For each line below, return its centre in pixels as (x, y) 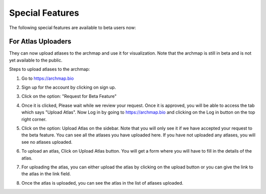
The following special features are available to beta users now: (73, 28)
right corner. (34, 119)
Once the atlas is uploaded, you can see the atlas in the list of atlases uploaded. (102, 183)
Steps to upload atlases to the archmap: (50, 69)
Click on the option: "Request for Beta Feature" (69, 97)
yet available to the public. (36, 60)
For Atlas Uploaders (40, 42)
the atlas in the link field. (46, 174)
